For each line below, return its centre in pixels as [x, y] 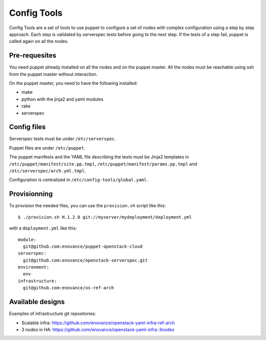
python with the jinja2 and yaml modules [62, 99]
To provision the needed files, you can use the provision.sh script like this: [87, 206]
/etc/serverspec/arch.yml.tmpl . [48, 171]
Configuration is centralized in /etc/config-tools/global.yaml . [78, 180]
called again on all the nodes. [39, 41]
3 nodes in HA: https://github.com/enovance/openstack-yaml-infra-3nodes [98, 329]
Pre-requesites [33, 56]
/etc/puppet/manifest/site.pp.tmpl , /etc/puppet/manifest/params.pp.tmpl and [103, 164]
